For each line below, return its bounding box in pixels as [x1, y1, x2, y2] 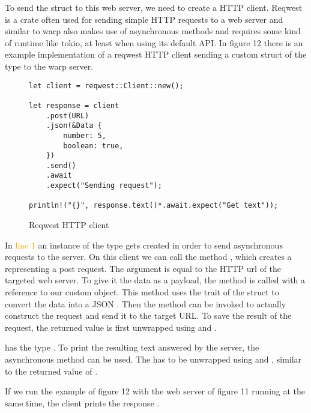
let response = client [29, 101, 119, 110]
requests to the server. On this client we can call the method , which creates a [5, 250, 292, 263]
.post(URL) [46, 111, 89, 120]
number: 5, [63, 131, 106, 140]
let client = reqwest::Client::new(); [29, 81, 184, 90]
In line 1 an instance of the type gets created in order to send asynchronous [5, 238, 283, 251]
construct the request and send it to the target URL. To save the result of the [5, 309, 292, 322]
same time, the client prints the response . [5, 396, 160, 409]
